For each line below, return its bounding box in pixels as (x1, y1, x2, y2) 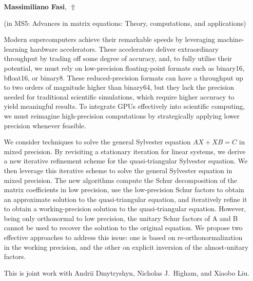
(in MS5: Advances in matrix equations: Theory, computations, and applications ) (4, 18, 246, 28)
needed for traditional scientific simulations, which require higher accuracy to (4, 91, 234, 101)
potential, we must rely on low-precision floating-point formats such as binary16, (4, 62, 245, 73)
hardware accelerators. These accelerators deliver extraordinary (30, 43, 219, 54)
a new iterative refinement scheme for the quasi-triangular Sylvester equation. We (4, 156, 248, 166)
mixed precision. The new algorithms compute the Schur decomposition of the (4, 175, 237, 185)
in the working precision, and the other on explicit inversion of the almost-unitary (4, 241, 249, 252)
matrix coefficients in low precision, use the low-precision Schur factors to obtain (4, 184, 244, 195)
